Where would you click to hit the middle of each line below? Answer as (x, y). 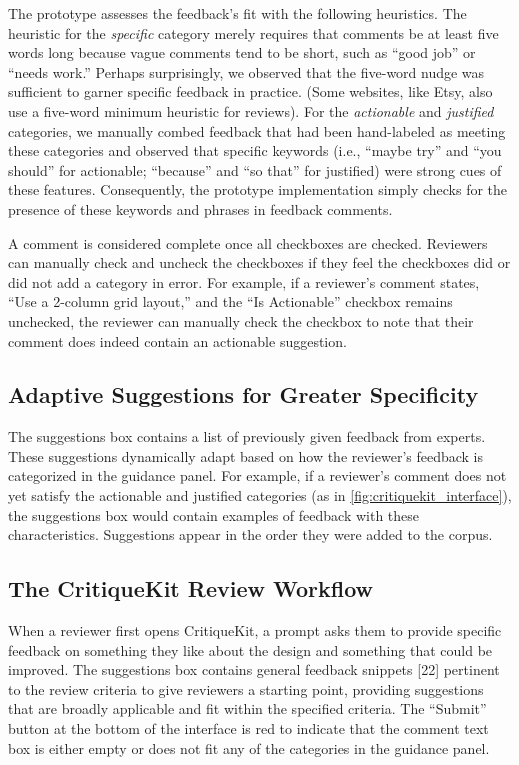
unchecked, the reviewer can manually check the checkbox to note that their (241, 320)
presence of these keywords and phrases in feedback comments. (200, 208)
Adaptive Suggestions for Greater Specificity (243, 394)
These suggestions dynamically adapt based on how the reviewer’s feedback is (246, 455)
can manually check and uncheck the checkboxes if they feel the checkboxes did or (259, 262)
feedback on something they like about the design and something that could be (250, 649)
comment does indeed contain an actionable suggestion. (177, 340)
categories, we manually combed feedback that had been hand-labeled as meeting (257, 130)
